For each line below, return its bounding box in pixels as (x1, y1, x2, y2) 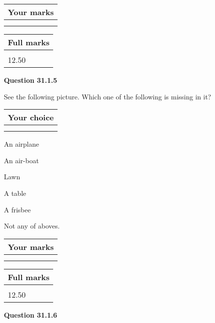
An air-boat (4, 155, 39, 165)
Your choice (8, 112, 54, 123)
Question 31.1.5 (4, 75, 57, 85)
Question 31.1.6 (4, 309, 57, 320)
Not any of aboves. (4, 221, 60, 231)
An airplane (4, 139, 39, 149)
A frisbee (4, 204, 31, 214)
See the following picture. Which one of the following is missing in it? (4, 91, 211, 101)
